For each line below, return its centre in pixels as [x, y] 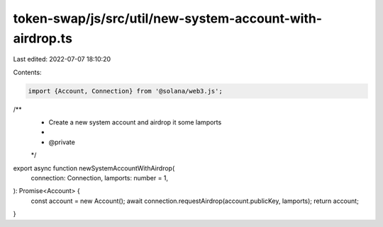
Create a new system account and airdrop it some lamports [135, 122]
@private [62, 142]
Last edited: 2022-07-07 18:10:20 [62, 59]
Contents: [27, 72]
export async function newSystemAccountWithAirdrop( [94, 168]
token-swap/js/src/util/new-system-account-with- [168, 18]
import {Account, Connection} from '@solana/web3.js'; [125, 91]
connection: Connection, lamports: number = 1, [100, 178]
